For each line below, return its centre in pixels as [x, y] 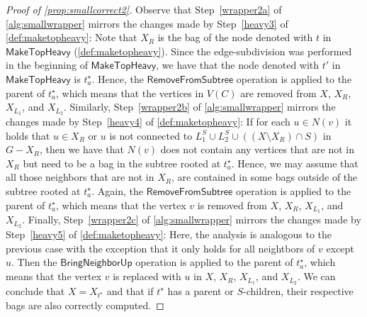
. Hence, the [118, 78]
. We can [316, 276]
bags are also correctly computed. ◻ [85, 305]
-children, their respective [298, 290]
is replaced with [147, 276]
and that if [130, 290]
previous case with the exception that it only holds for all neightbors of [160, 248]
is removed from [232, 205]
